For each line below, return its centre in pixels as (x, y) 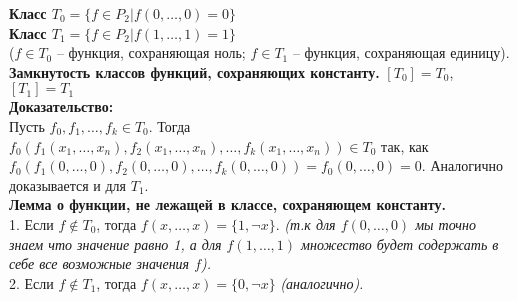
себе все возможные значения (99, 263)
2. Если (31, 282)
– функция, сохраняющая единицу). (401, 52)
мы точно (445, 223)
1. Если (31, 223)
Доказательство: (61, 106)
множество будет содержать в (400, 243)
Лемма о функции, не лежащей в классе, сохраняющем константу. (227, 204)
